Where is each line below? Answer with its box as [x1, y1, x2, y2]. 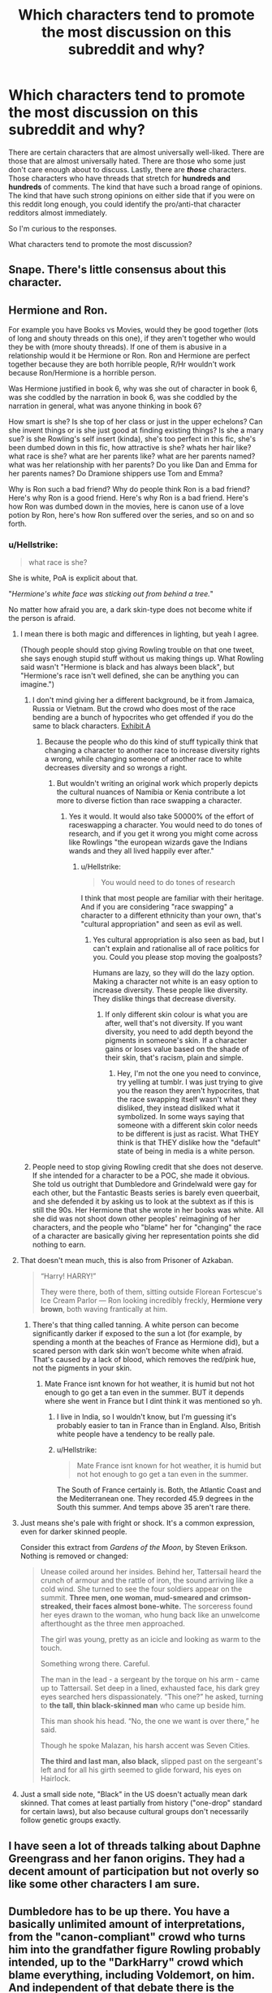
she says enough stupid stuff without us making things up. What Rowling [19, 653, 264, 663]
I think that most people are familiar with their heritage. [80, 893, 264, 903]
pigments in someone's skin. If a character [105, 1036, 248, 1045]
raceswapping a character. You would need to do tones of [68, 820, 263, 830]
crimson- [218, 1593, 252, 1603]
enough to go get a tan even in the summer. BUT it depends [44, 1387, 245, 1397]
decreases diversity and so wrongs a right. [44, 762, 188, 773]
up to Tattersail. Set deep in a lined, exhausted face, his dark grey [40, 1683, 261, 1693]
